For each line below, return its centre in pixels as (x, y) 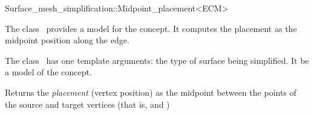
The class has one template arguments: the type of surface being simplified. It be (157, 60)
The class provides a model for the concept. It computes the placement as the (151, 28)
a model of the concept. (48, 72)
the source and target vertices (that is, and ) (87, 104)
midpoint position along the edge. (67, 40)
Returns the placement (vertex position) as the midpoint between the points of (151, 92)
